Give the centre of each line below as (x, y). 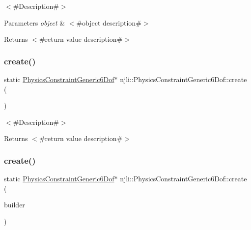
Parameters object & (35, 22)
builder (14, 205)
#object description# (109, 22)
